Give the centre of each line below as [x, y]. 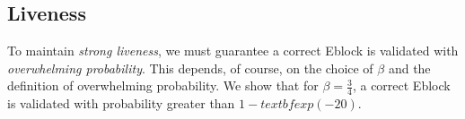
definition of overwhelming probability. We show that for [163, 85]
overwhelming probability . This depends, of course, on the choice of [190, 68]
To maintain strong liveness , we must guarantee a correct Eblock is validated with [233, 51]
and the [409, 68]
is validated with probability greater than [121, 103]
